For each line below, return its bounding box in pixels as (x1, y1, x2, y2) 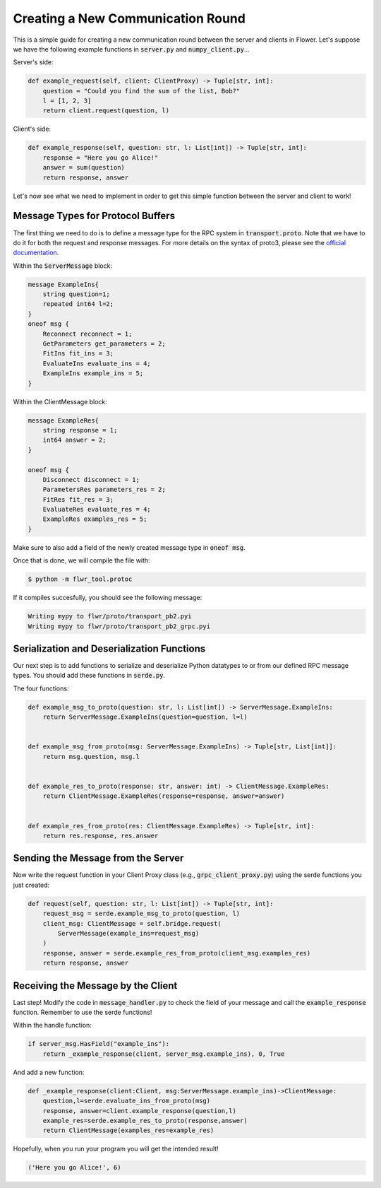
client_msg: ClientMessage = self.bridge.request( (42, 919, 222, 927)
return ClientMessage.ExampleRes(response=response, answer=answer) (42, 792, 285, 800)
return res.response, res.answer (42, 831, 159, 840)
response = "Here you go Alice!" (42, 153, 159, 162)
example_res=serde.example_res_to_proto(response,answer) (42, 1117, 248, 1124)
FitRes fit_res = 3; (42, 495, 114, 503)
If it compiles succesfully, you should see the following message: (13, 594, 202, 602)
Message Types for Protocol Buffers (13, 210, 176, 222)
